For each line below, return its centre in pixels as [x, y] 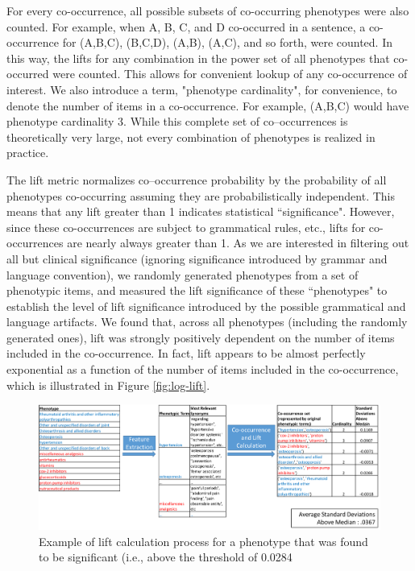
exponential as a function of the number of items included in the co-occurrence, [203, 369]
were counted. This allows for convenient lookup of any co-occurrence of [230, 74]
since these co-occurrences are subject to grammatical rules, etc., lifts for [186, 227]
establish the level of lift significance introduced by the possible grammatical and [206, 306]
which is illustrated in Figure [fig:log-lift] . [108, 385]
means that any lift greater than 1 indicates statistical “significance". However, [201, 211]
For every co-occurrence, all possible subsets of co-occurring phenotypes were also [208, 10]
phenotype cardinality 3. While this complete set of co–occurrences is [177, 121]
